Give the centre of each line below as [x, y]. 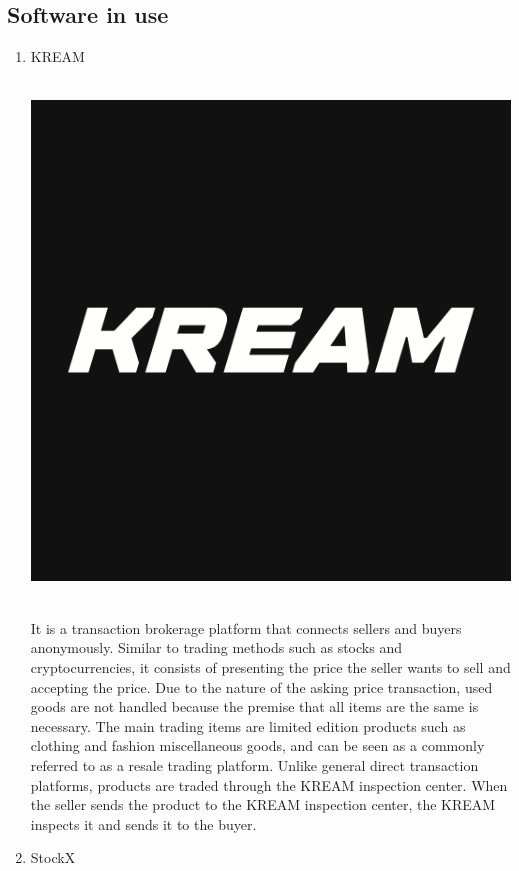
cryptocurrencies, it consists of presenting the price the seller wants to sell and [270, 666]
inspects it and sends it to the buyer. [143, 823]
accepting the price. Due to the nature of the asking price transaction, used [261, 686]
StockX [53, 857]
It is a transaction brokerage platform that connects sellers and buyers [246, 627]
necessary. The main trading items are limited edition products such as [248, 725]
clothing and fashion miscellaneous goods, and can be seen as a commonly [257, 745]
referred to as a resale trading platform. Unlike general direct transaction [254, 764]
